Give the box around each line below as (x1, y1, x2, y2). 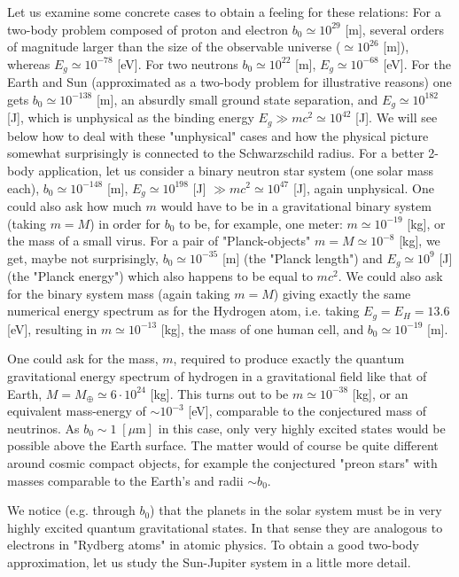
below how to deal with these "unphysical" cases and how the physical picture (7, 126, 429, 144)
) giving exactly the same (273, 284, 411, 302)
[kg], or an (352, 384, 408, 402)
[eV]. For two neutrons (117, 54, 238, 73)
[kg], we (399, 231, 440, 250)
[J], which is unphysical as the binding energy (7, 108, 254, 127)
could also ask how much (7, 196, 142, 214)
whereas (7, 54, 51, 73)
